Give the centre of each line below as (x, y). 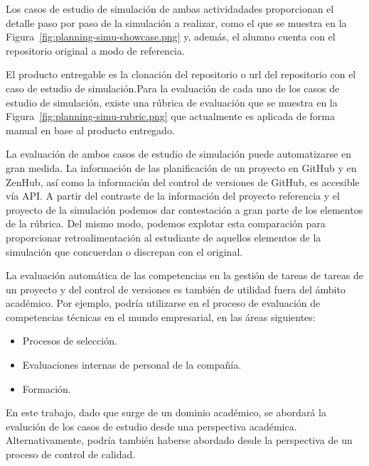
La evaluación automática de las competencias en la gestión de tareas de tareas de (185, 275)
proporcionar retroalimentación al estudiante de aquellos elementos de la (164, 237)
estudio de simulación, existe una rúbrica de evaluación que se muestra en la (172, 102)
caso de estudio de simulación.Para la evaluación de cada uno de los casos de (173, 88)
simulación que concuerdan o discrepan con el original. (124, 251)
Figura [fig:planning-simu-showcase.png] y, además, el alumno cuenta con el (171, 37)
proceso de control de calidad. (71, 454)
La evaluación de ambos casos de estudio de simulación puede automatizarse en (178, 154)
